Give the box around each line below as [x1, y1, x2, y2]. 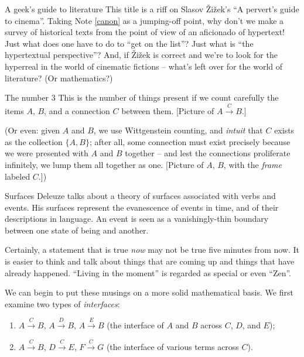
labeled [5, 170, 30, 182]
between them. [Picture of [121, 104, 214, 116]
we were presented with [5, 147, 88, 159]
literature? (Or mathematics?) [5, 71, 113, 84]
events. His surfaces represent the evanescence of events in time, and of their [5, 201, 279, 213]
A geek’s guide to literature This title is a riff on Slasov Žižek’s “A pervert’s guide [5, 3, 299, 15]
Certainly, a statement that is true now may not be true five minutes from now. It [5, 243, 300, 256]
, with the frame [223, 158, 282, 170]
